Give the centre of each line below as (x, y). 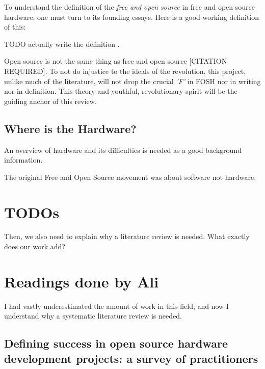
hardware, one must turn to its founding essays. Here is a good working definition (132, 17)
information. (23, 160)
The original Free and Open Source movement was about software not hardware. (130, 177)
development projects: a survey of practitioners (131, 358)
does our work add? (35, 246)
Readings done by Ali (82, 281)
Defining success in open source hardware (116, 343)
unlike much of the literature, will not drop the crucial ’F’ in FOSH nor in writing (132, 81)
